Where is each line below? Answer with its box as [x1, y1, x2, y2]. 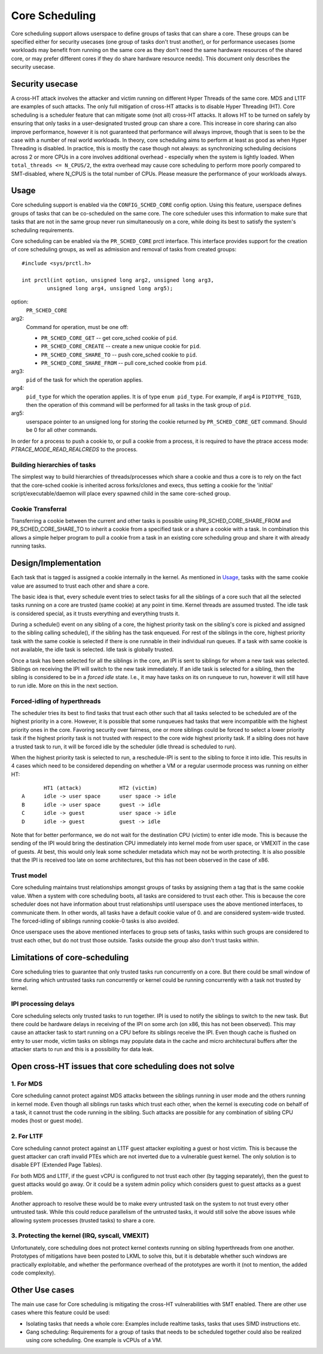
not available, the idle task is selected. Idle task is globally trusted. [11, 646, 174, 653]
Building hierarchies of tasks [11, 461, 96, 469]
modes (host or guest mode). [11, 1117, 83, 1124]
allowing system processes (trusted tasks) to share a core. [11, 1216, 156, 1224]
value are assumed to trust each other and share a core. [11, 582, 150, 589]
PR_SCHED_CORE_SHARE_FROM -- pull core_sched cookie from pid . [41, 360, 208, 367]
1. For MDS [11, 1079, 43, 1088]
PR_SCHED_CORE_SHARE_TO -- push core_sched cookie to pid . [41, 351, 197, 358]
